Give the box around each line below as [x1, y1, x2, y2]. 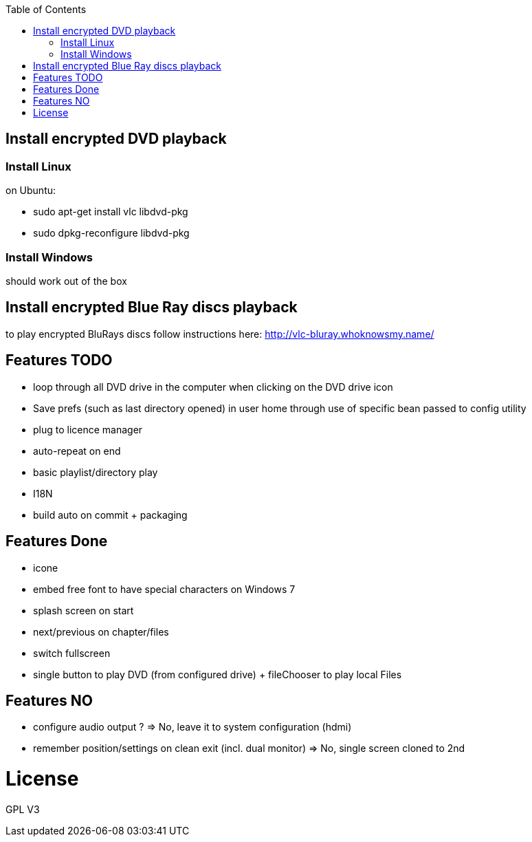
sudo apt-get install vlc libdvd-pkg [33, 206, 188, 218]
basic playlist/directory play [33, 466, 158, 478]
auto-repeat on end [33, 444, 121, 457]
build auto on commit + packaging [33, 508, 188, 521]
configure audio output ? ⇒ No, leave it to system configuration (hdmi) [33, 721, 352, 733]
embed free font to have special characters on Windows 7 [33, 583, 296, 595]
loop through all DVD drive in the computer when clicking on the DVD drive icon [33, 380, 393, 393]
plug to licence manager [33, 423, 143, 435]
